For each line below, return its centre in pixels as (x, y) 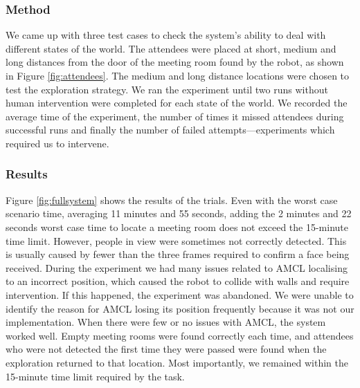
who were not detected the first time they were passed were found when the (166, 349)
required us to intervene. (57, 143)
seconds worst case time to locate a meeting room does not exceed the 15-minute (177, 227)
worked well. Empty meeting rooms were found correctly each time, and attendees (180, 335)
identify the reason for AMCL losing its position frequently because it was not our (180, 308)
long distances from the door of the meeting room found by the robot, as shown (175, 62)
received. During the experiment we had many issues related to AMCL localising (177, 267)
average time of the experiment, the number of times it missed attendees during (175, 116)
